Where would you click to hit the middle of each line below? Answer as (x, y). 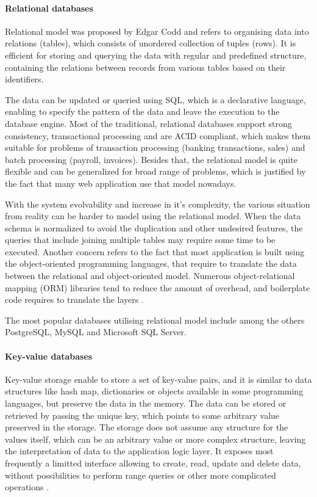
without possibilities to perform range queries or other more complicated (141, 475)
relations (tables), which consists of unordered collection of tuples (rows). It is (151, 43)
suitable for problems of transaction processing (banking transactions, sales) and (155, 147)
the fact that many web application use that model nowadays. (121, 183)
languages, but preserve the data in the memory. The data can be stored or (146, 403)
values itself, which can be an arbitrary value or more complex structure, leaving (155, 439)
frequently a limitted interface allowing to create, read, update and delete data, (153, 463)
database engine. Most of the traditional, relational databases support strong (148, 123)
